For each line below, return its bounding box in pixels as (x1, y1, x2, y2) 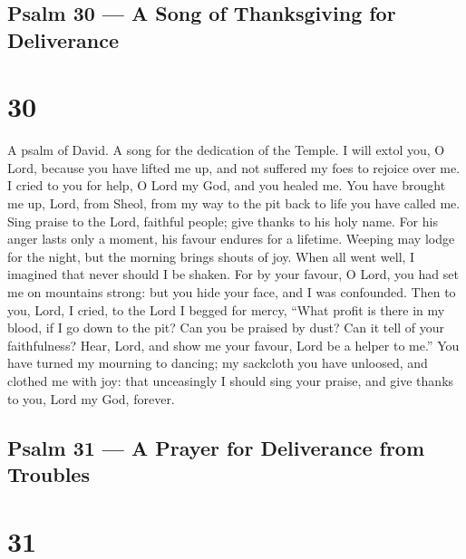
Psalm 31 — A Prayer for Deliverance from (7, 433, 425, 461)
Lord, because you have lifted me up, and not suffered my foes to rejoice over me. (7, 158, 461, 177)
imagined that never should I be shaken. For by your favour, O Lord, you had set (7, 265, 459, 284)
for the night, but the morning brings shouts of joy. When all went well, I (7, 246, 415, 265)
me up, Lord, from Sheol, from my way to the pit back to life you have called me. (7, 194, 461, 213)
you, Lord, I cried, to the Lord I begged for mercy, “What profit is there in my (7, 300, 445, 319)
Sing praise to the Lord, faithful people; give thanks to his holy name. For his (7, 211, 438, 230)
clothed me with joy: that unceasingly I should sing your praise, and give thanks (7, 371, 454, 390)
